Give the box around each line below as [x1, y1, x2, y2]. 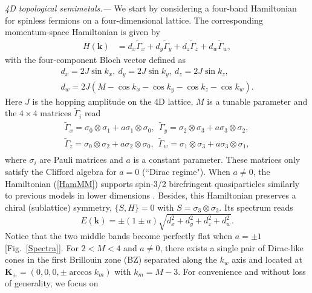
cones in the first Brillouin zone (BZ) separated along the [5, 253, 217, 266]
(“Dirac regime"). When [142, 165, 230, 178]
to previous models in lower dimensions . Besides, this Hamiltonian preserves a [5, 189, 296, 202]
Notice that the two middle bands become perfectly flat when [5, 229, 233, 242]
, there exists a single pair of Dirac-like [160, 241, 304, 254]
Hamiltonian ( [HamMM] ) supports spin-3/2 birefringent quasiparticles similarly [5, 177, 300, 189]
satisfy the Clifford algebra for [5, 165, 117, 178]
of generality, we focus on [5, 277, 99, 289]
